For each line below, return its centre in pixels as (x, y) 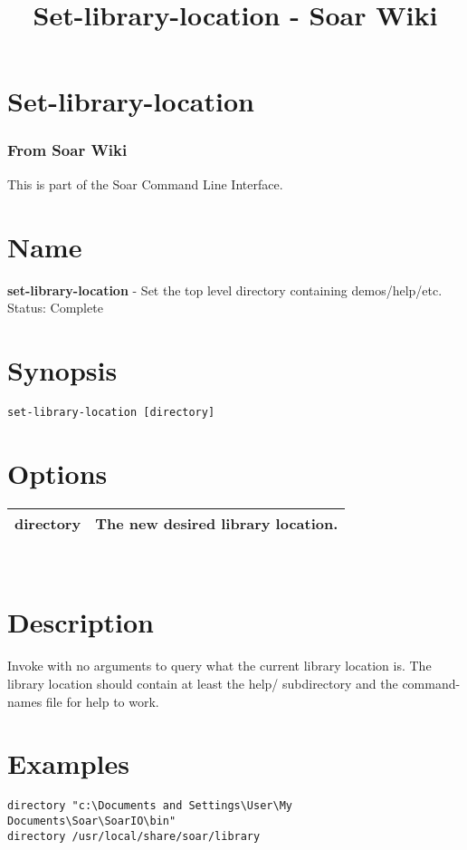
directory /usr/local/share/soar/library (134, 836)
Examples (68, 763)
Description (81, 622)
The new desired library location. (217, 523)
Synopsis (62, 369)
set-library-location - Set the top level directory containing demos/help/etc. (225, 290)
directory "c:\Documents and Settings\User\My (150, 806)
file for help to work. (102, 701)
